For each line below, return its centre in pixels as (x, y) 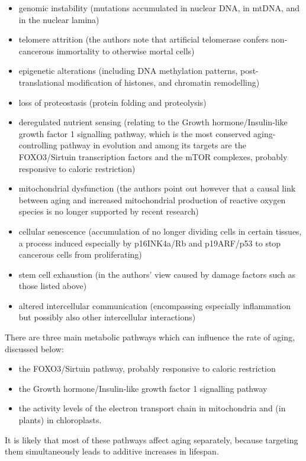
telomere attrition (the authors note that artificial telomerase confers (144, 39)
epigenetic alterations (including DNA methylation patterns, (128, 71)
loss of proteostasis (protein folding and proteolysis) (112, 102)
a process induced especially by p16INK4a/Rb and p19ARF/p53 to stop (150, 243)
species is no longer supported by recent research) (109, 211)
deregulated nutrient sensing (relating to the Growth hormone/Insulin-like (153, 122)
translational (41, 82)
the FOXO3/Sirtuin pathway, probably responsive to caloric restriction (147, 369)
